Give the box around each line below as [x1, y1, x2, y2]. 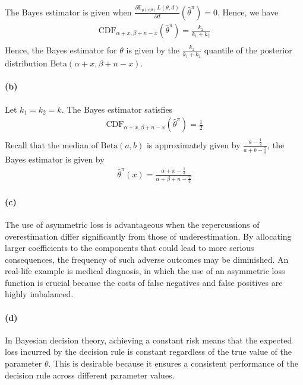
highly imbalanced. [5, 288, 74, 300]
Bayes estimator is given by [5, 153, 105, 166]
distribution [5, 57, 48, 69]
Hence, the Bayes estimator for [5, 44, 117, 56]
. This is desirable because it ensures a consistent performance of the [48, 357, 298, 370]
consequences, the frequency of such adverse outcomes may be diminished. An [5, 253, 289, 265]
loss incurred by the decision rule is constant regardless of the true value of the [5, 345, 292, 358]
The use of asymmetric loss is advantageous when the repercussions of [5, 218, 260, 230]
